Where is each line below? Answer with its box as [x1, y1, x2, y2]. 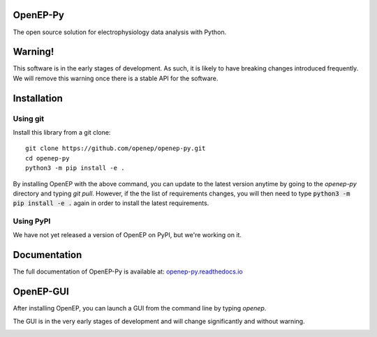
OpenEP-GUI [13, 286, 69, 298]
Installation [13, 92, 63, 104]
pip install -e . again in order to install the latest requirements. [13, 199, 209, 207]
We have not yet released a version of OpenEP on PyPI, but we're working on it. [13, 231, 242, 239]
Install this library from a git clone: [13, 128, 111, 136]
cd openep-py [25, 154, 70, 162]
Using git [13, 114, 45, 123]
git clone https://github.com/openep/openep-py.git [25, 144, 206, 153]
